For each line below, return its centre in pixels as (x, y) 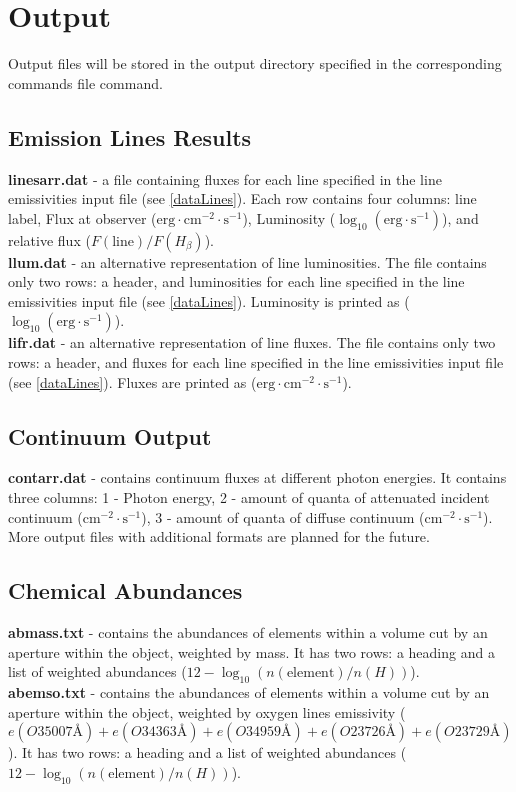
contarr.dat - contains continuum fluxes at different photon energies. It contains (257, 477)
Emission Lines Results (130, 136)
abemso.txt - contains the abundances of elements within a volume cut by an (249, 692)
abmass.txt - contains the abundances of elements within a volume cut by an (248, 632)
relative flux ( (49, 239)
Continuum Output (110, 435)
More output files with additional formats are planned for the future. (219, 536)
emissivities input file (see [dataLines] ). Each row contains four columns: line (242, 198)
